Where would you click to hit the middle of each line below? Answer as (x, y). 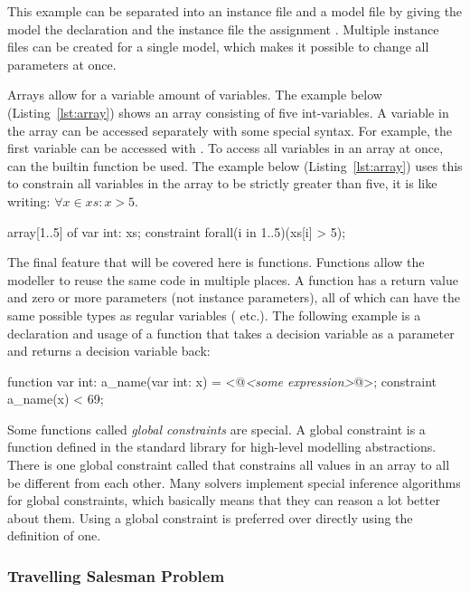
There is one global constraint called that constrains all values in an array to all (229, 465)
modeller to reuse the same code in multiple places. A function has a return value (233, 279)
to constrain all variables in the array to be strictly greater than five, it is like (222, 183)
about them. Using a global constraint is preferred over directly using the (210, 517)
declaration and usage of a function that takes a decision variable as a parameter (231, 333)
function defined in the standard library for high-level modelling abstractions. (222, 447)
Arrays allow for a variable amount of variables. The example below (195, 95)
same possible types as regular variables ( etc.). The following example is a (214, 315)
